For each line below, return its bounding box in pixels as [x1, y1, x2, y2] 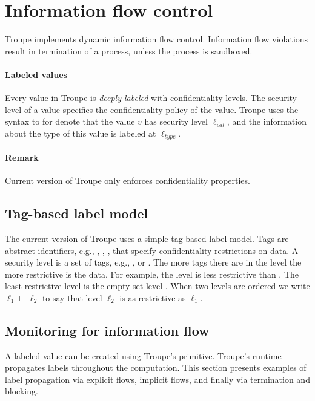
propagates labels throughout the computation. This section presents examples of [5, 361, 307, 374]
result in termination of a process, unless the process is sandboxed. [5, 44, 253, 57]
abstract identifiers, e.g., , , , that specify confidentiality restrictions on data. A [5, 244, 299, 256]
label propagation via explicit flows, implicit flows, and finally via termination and [5, 373, 310, 385]
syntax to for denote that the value [5, 115, 135, 128]
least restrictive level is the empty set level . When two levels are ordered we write [5, 279, 310, 292]
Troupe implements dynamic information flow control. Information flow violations [5, 33, 308, 45]
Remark [5, 151, 39, 163]
